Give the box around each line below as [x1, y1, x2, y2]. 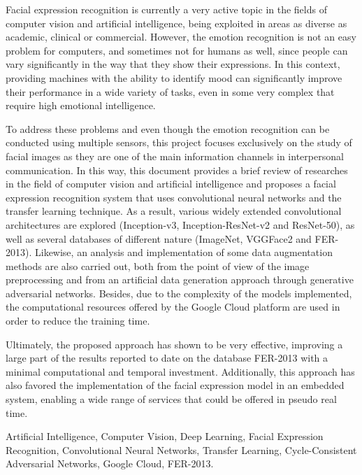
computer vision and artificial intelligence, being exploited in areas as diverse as [6, 15, 347, 30]
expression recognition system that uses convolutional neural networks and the [6, 190, 342, 204]
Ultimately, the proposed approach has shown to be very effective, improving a [6, 336, 343, 351]
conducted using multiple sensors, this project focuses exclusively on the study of [6, 135, 352, 150]
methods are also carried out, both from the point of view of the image [6, 258, 310, 273]
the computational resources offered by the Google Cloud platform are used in [6, 299, 340, 314]
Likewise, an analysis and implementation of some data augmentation [34, 245, 333, 260]
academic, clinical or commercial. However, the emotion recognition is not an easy [6, 29, 356, 44]
